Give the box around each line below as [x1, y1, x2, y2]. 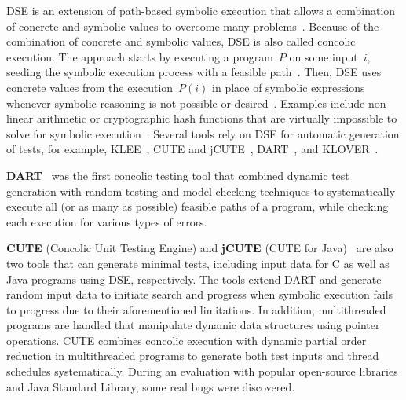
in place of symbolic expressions [212, 79, 365, 95]
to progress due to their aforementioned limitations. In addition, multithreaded [6, 301, 386, 317]
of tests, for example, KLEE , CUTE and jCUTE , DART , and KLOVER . [6, 141, 379, 157]
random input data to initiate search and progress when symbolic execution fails [6, 286, 393, 303]
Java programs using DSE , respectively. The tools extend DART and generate [6, 270, 382, 287]
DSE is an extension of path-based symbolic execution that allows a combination [6, 2, 396, 18]
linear [6, 110, 34, 127]
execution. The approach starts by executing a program [6, 48, 273, 64]
